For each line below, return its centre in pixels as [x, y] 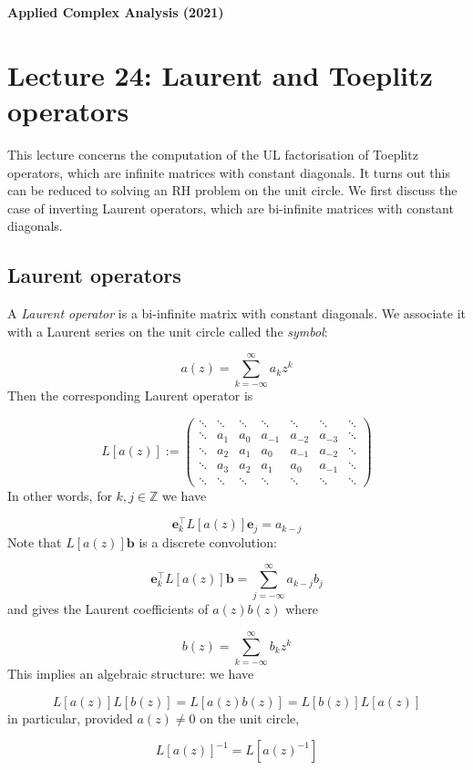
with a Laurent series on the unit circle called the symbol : [168, 331]
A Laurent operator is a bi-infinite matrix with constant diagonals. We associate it [236, 313]
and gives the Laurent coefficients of [108, 609]
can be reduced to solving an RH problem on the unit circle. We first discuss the [232, 190]
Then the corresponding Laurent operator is [130, 395]
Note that [35, 541]
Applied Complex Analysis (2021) [116, 12]
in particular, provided [70, 718]
